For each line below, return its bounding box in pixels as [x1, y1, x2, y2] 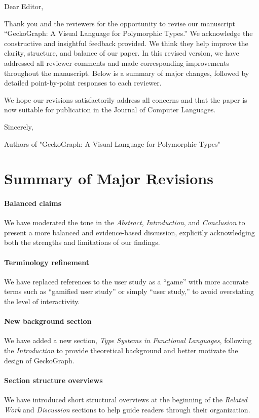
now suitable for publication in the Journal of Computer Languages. [4, 104, 216, 115]
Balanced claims [4, 198, 62, 208]
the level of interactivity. [4, 296, 80, 307]
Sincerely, [4, 121, 33, 132]
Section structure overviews [4, 374, 103, 385]
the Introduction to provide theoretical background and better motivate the [4, 345, 238, 356]
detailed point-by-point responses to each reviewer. [4, 77, 162, 88]
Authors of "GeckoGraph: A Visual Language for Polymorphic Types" [4, 138, 220, 149]
